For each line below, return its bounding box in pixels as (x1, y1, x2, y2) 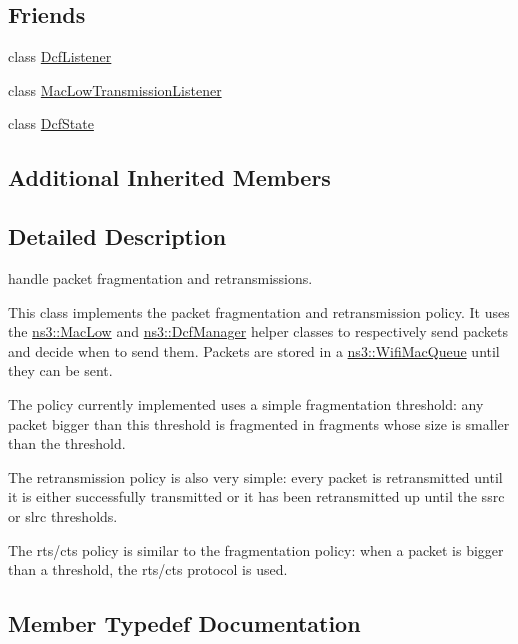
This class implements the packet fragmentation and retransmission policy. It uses (8, 301, 510, 322)
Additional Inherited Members (8, 162, 331, 193)
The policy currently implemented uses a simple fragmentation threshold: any (8, 393, 484, 414)
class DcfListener (8, 46, 112, 67)
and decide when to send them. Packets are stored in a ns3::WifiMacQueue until (8, 340, 500, 361)
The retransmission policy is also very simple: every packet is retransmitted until (8, 466, 503, 487)
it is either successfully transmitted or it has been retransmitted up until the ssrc (8, 486, 505, 507)
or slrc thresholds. (8, 505, 118, 526)
